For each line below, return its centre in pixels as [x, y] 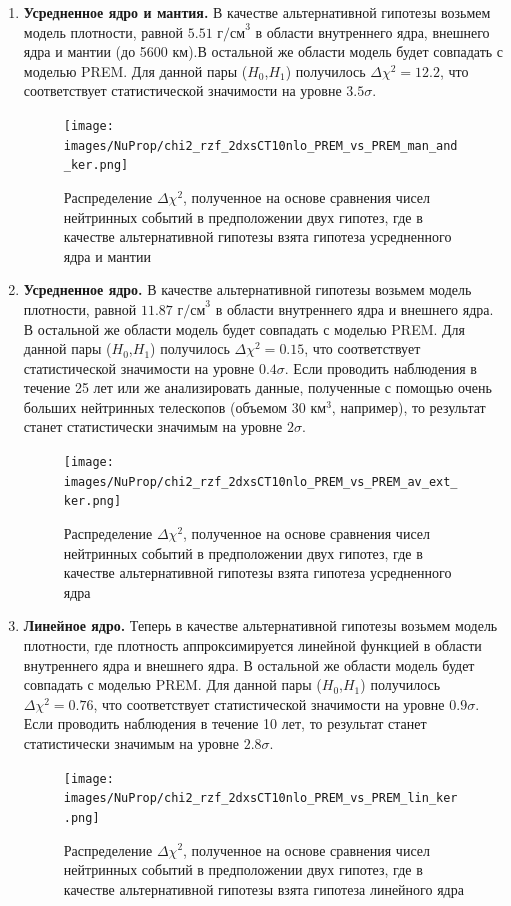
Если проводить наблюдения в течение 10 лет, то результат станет [225, 723]
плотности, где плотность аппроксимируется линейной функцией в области [252, 645]
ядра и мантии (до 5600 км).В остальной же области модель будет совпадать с [263, 51]
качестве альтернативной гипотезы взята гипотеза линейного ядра [263, 888]
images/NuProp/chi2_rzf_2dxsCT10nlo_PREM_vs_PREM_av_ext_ [260, 481]
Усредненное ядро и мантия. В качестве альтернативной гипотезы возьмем [257, 12]
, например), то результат [408, 406]
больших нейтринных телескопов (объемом [155, 406]
